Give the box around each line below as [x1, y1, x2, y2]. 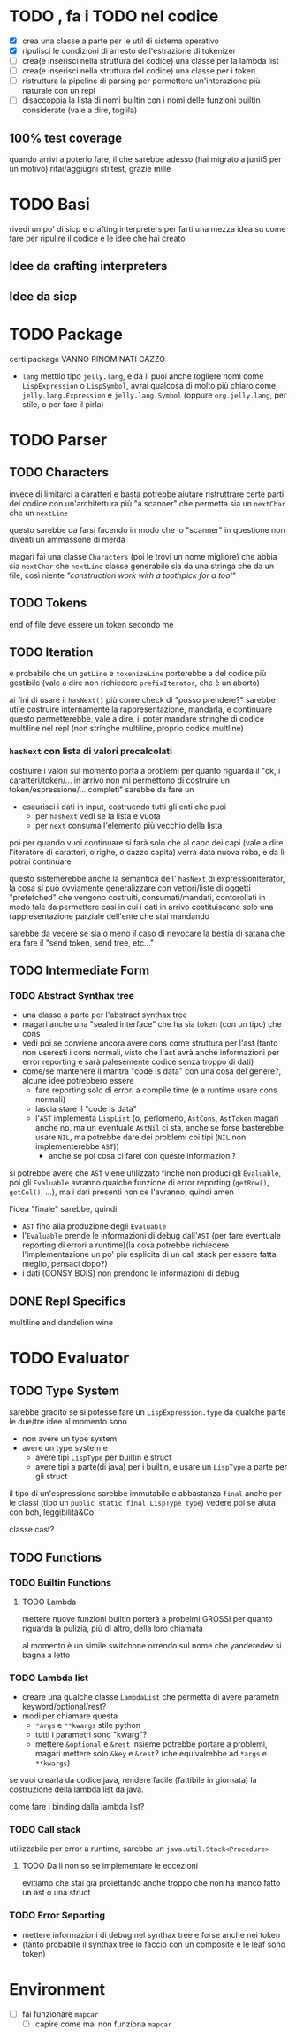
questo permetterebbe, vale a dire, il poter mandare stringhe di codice [9, 714, 265, 724]
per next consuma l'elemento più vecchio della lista [34, 820, 223, 830]
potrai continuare [9, 856, 72, 867]
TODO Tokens [9, 596, 87, 611]
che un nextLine [9, 507, 69, 518]
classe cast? [9, 1525, 55, 1535]
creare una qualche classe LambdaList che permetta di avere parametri [21, 1692, 280, 1702]
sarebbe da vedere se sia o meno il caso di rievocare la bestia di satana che [9, 928, 285, 938]
